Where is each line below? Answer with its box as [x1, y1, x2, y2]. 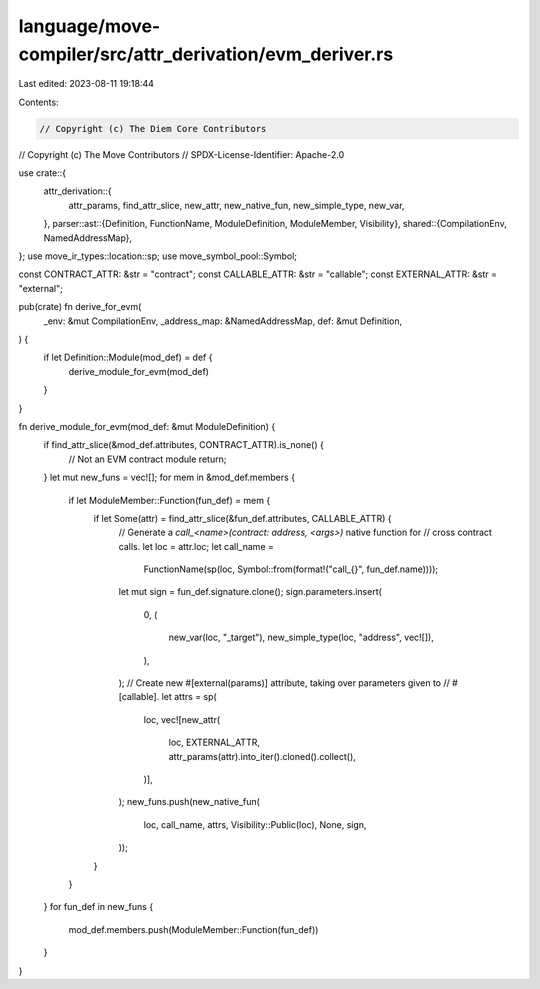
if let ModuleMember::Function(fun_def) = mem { [68, 494, 271, 506]
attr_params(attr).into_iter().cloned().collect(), [168, 750, 357, 762]
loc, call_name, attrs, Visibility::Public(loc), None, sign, [143, 818, 367, 830]
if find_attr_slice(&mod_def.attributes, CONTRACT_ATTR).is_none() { [43, 439, 324, 451]
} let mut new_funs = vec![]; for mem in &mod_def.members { [43, 471, 295, 484]
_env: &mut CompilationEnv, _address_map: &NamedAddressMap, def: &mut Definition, [43, 315, 403, 327]
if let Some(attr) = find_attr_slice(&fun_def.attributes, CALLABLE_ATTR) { [93, 512, 392, 524]
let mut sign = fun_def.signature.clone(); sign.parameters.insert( [118, 586, 382, 598]
